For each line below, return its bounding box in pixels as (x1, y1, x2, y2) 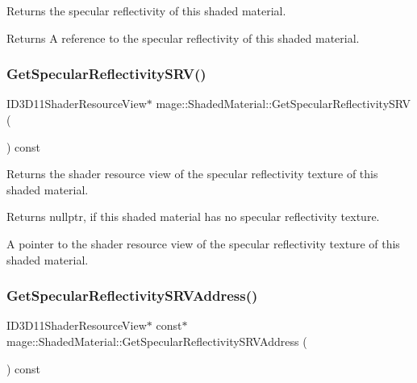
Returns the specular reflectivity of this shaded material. (6, 2, 286, 19)
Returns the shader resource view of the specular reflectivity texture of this (6, 165, 378, 182)
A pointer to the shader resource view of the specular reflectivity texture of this (6, 235, 400, 252)
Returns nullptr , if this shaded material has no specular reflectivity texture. (6, 208, 380, 225)
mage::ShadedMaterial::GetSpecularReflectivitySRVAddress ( (6, 332, 307, 349)
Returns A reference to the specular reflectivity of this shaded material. (6, 29, 360, 46)
